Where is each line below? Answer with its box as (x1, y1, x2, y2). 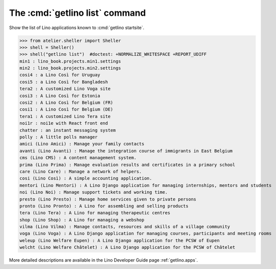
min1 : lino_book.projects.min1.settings (19, 58, 121, 64)
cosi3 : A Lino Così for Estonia (19, 93, 101, 99)
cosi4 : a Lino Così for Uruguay (19, 72, 101, 78)
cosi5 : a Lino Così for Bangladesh (19, 79, 108, 85)
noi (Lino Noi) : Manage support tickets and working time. (19, 190, 168, 195)
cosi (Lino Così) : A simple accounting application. (19, 175, 152, 181)
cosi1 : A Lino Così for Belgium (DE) (19, 106, 113, 112)
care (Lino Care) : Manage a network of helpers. (19, 168, 142, 174)
